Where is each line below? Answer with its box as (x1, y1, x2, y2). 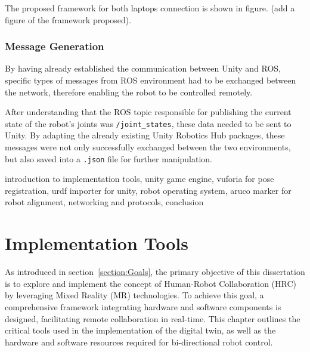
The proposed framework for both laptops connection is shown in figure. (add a (5, 2, 295, 14)
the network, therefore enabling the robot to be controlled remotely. (5, 85, 253, 98)
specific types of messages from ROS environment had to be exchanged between (5, 74, 296, 86)
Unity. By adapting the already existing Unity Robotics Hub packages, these (5, 129, 285, 141)
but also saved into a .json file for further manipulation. (5, 152, 213, 165)
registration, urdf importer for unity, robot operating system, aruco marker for (5, 184, 292, 196)
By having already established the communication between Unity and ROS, (5, 62, 281, 75)
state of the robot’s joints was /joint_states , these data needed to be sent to (5, 117, 292, 129)
